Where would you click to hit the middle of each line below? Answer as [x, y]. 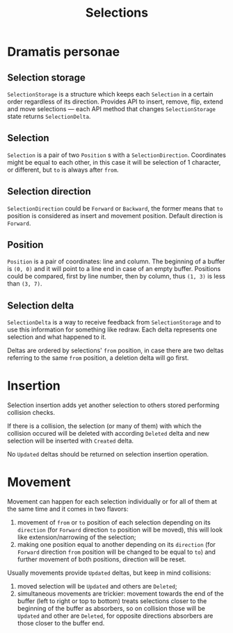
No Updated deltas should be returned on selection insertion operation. [108, 454]
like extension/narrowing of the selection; [77, 537]
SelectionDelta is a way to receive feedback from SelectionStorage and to [114, 322]
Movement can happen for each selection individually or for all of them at [112, 502]
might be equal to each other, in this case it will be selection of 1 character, [114, 162]
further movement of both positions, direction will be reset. [102, 559]
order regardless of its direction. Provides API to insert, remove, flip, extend [115, 101]
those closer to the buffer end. [61, 623]
